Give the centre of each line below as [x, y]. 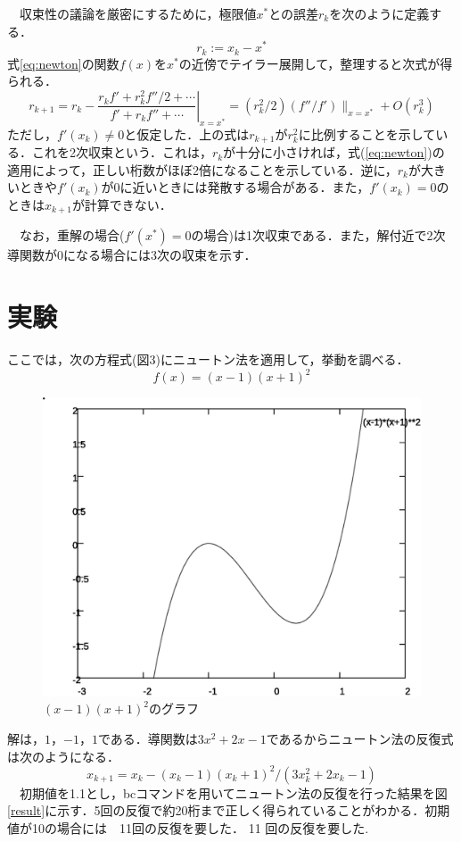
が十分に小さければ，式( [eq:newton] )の [334, 152]
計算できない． [128, 204]
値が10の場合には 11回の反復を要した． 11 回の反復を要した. [188, 827]
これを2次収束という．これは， [122, 152]
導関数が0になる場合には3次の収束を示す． [132, 255]
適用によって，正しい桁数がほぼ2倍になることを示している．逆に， [202, 169]
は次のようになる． [63, 756]
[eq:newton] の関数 [70, 63]
